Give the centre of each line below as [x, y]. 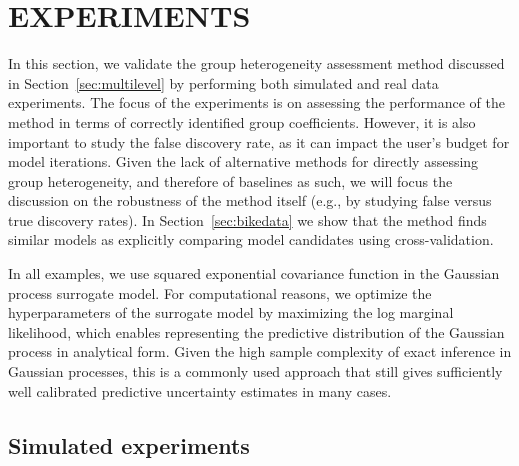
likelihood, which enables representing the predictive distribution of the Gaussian [256, 331]
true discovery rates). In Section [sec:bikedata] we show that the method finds [247, 219]
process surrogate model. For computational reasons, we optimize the [220, 292]
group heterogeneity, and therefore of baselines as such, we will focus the [230, 180]
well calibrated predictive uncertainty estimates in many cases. [200, 390]
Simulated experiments [129, 444]
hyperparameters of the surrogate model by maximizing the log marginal [231, 312]
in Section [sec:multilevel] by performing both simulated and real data [223, 82]
